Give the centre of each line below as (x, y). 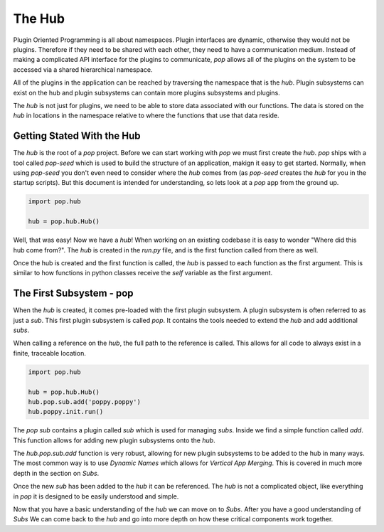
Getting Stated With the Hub (77, 136)
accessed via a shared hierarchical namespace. (83, 69)
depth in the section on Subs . (56, 473)
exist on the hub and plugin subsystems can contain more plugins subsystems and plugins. (146, 92)
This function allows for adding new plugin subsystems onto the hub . (114, 440)
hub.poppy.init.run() (66, 412)
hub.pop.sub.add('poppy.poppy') (85, 401)
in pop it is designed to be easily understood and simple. (96, 496)
